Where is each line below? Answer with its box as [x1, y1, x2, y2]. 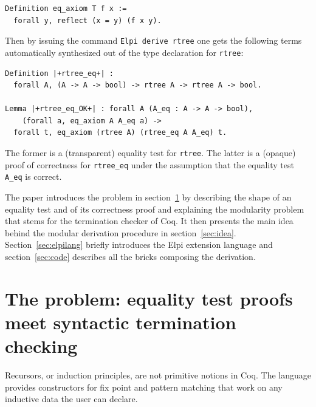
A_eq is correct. [5, 170, 62, 183]
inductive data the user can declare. [5, 392, 138, 405]
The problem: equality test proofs [5, 286, 293, 310]
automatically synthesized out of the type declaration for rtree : [5, 46, 244, 58]
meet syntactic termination [5, 309, 236, 334]
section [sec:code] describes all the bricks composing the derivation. [5, 250, 256, 262]
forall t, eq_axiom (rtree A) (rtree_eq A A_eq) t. [13, 128, 227, 137]
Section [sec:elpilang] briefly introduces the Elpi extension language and [5, 238, 273, 251]
